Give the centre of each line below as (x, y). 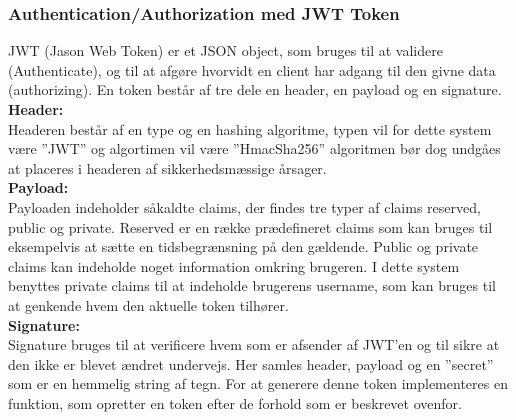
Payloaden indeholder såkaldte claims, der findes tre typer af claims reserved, (244, 206)
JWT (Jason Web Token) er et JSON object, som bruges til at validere (225, 50)
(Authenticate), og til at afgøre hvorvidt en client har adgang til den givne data (252, 69)
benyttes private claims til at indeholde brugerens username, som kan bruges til (252, 285)
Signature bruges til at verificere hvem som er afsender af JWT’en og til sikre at (254, 344)
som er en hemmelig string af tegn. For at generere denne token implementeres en (258, 383)
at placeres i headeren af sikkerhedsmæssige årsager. (167, 167)
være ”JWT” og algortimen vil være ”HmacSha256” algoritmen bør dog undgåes (254, 148)
